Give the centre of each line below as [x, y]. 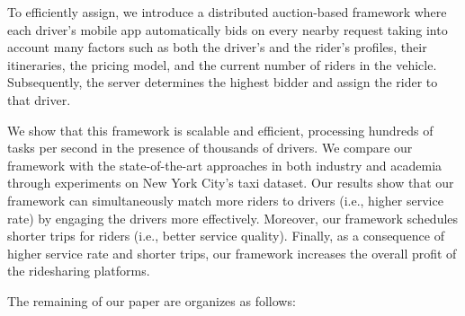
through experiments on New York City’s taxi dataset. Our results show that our [231, 183]
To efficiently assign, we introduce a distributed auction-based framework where [227, 12]
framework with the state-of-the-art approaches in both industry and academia [225, 165]
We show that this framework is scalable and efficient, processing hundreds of [220, 130]
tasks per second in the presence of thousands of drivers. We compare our [210, 148]
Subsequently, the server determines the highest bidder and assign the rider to [223, 82]
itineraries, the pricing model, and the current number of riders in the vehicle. [222, 64]
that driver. [39, 99]
